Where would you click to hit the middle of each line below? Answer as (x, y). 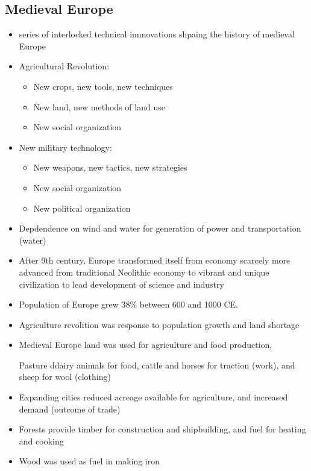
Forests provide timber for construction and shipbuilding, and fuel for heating (162, 429)
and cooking (41, 441)
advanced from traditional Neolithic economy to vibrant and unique (144, 272)
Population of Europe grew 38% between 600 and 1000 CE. (128, 304)
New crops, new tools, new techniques (103, 86)
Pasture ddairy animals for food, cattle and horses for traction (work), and (157, 365)
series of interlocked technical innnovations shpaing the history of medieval (157, 34)
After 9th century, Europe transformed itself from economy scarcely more (155, 260)
